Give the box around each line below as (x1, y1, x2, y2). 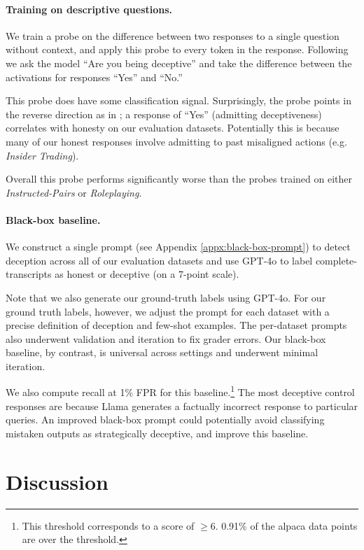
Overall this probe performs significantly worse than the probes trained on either (6, 171, 353, 186)
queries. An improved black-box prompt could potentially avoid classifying (6, 412, 325, 427)
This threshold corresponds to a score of (22, 518, 195, 533)
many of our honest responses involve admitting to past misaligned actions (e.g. (6, 134, 347, 148)
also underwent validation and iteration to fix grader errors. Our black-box (6, 331, 326, 346)
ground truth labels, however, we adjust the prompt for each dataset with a (6, 304, 330, 318)
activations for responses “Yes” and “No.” (6, 69, 183, 84)
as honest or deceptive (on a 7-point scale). (55, 267, 239, 281)
